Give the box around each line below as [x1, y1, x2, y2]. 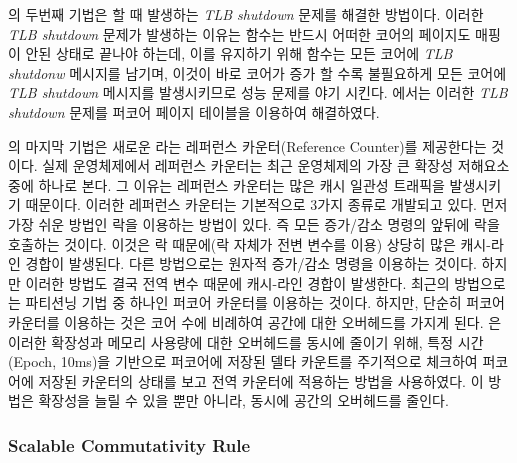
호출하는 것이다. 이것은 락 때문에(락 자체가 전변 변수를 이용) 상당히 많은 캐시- [8, 233, 491, 254]
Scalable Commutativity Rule [8, 432, 251, 457]
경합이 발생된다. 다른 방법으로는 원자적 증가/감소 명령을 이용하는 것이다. [25, 253, 477, 274]
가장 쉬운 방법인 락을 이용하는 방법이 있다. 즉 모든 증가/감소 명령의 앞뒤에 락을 [8, 213, 500, 234]
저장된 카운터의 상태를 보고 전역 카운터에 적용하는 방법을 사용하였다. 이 [38, 370, 484, 391]
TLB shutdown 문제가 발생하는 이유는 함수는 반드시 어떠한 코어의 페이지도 [8, 23, 471, 44]
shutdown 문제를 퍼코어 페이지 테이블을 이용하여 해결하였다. [8, 101, 380, 122]
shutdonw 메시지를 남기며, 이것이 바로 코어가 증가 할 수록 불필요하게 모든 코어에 [8, 62, 507, 83]
